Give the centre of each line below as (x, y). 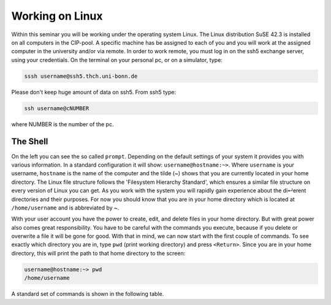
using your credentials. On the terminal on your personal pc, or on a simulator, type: (117, 60)
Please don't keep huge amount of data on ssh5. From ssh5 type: (94, 92)
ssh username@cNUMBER (57, 108)
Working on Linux (57, 16)
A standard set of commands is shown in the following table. (88, 294)
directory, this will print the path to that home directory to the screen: (98, 253)
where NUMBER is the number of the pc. (63, 124)
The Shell (30, 142)
